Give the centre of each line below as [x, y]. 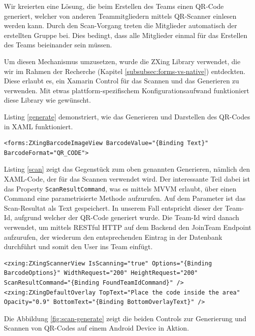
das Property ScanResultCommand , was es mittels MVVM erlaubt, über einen [120, 188]
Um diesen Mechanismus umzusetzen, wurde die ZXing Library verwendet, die [122, 61]
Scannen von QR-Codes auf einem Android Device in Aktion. [96, 328]
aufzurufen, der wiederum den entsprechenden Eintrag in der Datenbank [113, 237]
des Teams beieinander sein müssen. [58, 45]
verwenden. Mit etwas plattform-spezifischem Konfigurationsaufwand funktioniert [127, 90]
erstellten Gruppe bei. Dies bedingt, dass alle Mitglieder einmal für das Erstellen [126, 35]
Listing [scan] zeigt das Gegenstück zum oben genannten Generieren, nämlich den [127, 169]
